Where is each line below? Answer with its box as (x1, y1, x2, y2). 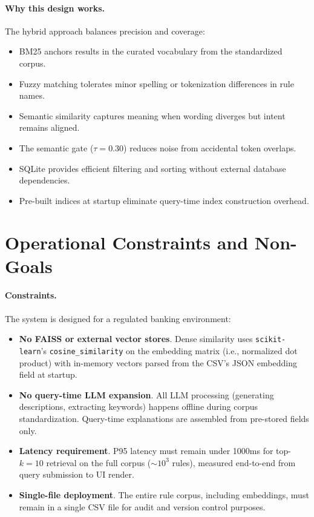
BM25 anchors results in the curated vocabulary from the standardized (19, 45, 283, 58)
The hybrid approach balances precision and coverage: (5, 24, 205, 37)
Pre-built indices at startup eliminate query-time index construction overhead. (19, 194, 309, 206)
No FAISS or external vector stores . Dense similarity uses (19, 332, 253, 345)
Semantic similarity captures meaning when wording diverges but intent (19, 109, 286, 122)
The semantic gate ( (19, 141, 94, 154)
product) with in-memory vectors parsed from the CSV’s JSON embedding (19, 356, 297, 369)
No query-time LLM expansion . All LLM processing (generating (19, 388, 274, 401)
